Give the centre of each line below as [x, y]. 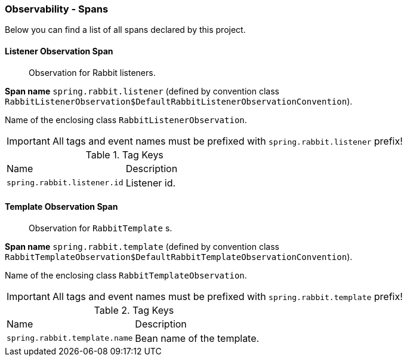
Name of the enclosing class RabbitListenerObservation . [126, 120]
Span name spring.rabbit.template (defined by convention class [142, 246]
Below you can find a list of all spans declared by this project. [125, 30]
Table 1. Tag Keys [124, 155]
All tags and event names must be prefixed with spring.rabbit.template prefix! [227, 296]
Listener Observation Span [59, 51]
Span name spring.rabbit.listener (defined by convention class [142, 91]
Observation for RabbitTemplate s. [101, 228]
